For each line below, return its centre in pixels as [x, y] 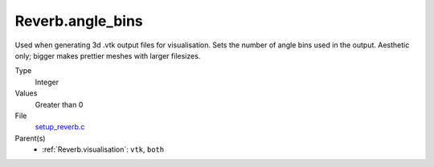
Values [26, 93]
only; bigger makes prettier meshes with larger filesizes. [108, 55]
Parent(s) [30, 138]
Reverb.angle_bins [79, 21]
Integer [47, 82]
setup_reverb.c [60, 127]
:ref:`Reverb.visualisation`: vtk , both [103, 149]
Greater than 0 [59, 104]
